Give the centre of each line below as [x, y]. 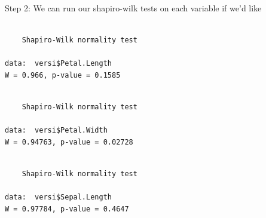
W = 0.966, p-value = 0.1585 [63, 75]
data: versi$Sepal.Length [58, 197]
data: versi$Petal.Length [58, 64]
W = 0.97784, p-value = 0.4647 [67, 209]
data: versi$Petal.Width [56, 131]
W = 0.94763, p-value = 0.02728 [69, 142]
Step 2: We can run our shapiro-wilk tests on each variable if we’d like [133, 8]
